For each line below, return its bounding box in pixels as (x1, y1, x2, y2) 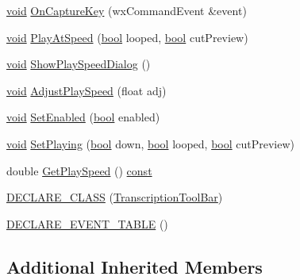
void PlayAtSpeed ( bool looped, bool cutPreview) (6, 29, 248, 45)
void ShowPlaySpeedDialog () (6, 56, 151, 72)
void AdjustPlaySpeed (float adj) (6, 82, 167, 98)
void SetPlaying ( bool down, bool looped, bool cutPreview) (6, 135, 295, 152)
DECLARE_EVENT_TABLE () (6, 215, 168, 232)
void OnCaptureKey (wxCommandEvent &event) (6, 2, 247, 18)
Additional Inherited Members (6, 254, 263, 278)
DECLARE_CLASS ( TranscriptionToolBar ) (6, 189, 223, 205)
